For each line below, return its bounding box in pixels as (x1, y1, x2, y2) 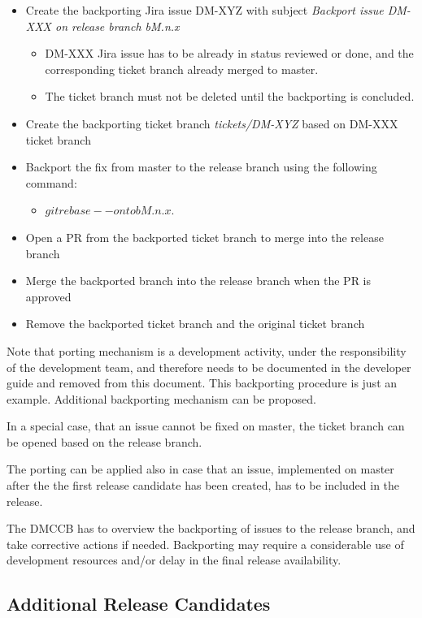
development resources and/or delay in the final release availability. (7, 551, 342, 568)
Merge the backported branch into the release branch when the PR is (25, 272, 372, 289)
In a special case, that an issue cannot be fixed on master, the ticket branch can (7, 417, 405, 434)
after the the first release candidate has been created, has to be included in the (7, 477, 400, 494)
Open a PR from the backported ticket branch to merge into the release (25, 228, 384, 245)
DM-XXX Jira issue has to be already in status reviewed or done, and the (45, 45, 414, 62)
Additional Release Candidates (7, 591, 271, 616)
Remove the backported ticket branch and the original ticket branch (25, 315, 365, 332)
